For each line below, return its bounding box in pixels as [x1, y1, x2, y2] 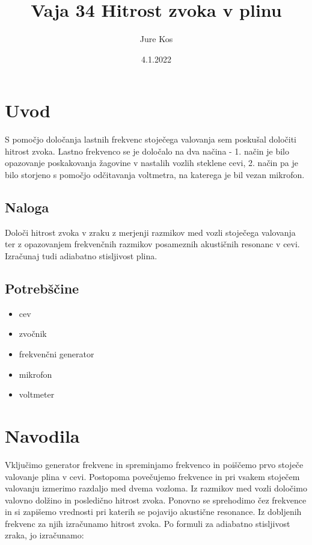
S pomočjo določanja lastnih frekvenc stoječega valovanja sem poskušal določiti [5, 133, 296, 146]
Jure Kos [139, 32, 173, 45]
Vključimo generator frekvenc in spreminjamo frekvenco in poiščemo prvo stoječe [5, 458, 304, 470]
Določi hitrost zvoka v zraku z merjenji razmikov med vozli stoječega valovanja [5, 226, 296, 238]
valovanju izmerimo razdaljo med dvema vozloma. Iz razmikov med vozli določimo [5, 482, 307, 494]
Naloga [5, 198, 49, 217]
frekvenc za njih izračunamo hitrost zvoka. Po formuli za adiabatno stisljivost [5, 517, 290, 529]
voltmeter [19, 388, 55, 401]
